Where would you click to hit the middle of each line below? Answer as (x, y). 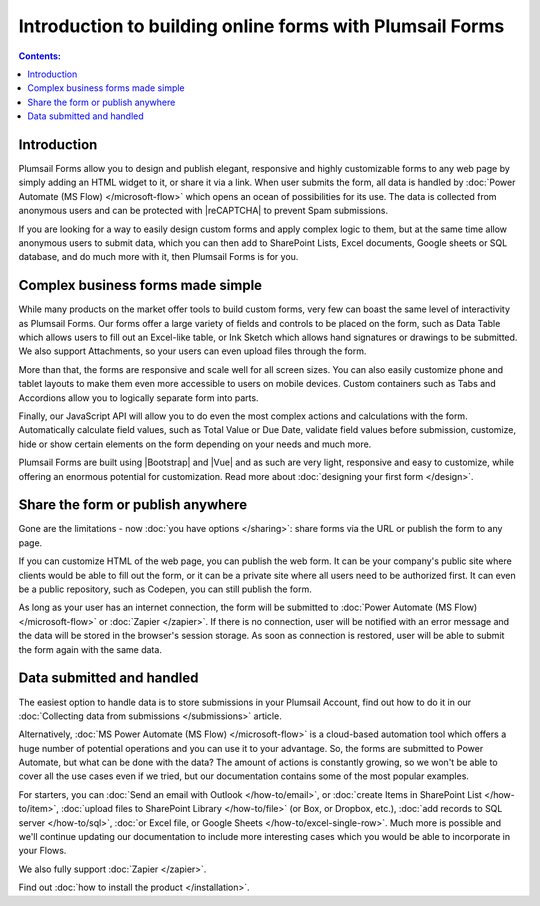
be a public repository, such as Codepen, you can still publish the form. (165, 589)
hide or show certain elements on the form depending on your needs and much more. (195, 444)
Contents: (40, 56)
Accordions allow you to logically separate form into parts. (138, 397)
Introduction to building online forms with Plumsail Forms (261, 26)
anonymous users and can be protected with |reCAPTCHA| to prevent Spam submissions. (203, 211)
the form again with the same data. (90, 649)
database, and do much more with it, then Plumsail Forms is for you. (158, 257)
